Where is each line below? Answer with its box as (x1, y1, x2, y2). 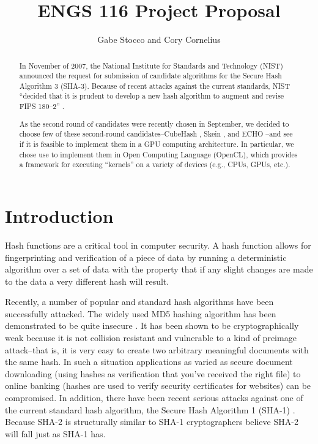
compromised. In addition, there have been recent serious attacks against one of (5, 391, 303, 404)
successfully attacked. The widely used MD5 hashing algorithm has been (5, 307, 276, 320)
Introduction (5, 203, 114, 228)
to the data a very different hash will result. (5, 274, 169, 287)
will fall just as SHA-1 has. (5, 427, 106, 440)
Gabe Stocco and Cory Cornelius (97, 33, 221, 46)
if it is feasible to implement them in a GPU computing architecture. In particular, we (19, 139, 294, 149)
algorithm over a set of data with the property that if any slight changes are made (5, 263, 313, 276)
